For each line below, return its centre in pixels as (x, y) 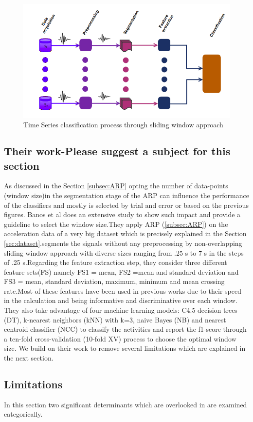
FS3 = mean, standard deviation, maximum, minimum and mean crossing (114, 281)
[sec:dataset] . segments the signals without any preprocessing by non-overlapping (123, 243)
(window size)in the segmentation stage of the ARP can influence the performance (126, 195)
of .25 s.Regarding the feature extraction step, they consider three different (116, 262)
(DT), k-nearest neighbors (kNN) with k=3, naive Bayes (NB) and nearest (115, 319)
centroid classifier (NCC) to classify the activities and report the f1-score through (125, 329)
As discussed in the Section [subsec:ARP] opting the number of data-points (116, 186)
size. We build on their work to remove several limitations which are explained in (125, 348)
